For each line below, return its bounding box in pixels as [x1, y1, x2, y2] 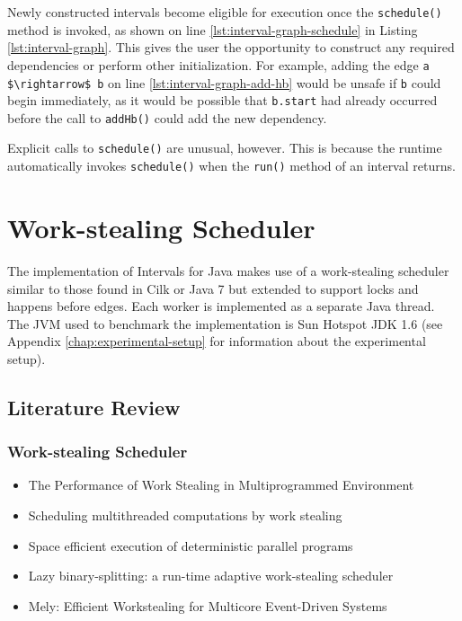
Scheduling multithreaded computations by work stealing [28, 506, 342, 525]
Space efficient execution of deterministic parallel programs [28, 536, 353, 554]
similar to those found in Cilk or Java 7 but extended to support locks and [7, 279, 419, 297]
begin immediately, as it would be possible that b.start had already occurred [7, 91, 438, 110]
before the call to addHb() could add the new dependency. [7, 108, 327, 127]
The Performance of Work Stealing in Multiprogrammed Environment [28, 475, 414, 494]
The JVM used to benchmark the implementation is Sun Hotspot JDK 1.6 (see [7, 314, 443, 333]
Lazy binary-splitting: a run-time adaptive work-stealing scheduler [28, 566, 394, 585]
